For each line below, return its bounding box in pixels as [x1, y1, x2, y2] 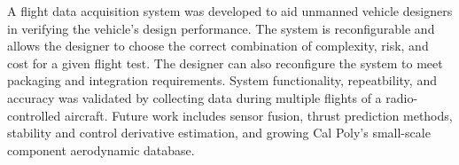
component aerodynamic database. [7, 140, 195, 159]
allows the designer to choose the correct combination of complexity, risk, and [7, 36, 429, 55]
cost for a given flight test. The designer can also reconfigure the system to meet [7, 53, 443, 72]
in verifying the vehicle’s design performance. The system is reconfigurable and [7, 19, 435, 37]
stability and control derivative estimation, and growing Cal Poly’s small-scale [7, 123, 431, 142]
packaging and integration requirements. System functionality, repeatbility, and [7, 71, 437, 90]
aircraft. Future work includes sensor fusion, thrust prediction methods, [64, 106, 453, 124]
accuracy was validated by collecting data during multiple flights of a [7, 88, 382, 106]
